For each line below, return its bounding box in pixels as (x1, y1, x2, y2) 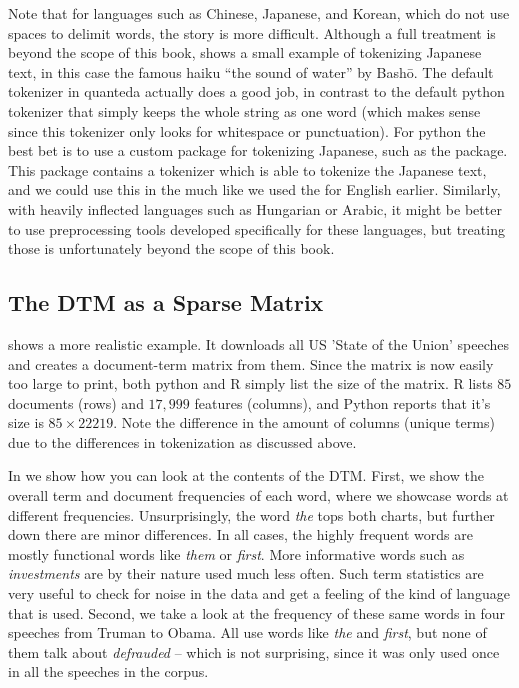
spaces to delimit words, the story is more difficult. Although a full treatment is (8, 22, 496, 43)
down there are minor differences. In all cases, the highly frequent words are (8, 524, 473, 545)
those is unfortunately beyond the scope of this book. (8, 238, 335, 259)
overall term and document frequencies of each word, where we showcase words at (8, 485, 509, 506)
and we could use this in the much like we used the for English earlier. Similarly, (8, 179, 501, 200)
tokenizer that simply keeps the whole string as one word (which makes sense (8, 100, 481, 121)
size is (8, 412, 44, 433)
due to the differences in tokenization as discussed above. (8, 431, 357, 452)
